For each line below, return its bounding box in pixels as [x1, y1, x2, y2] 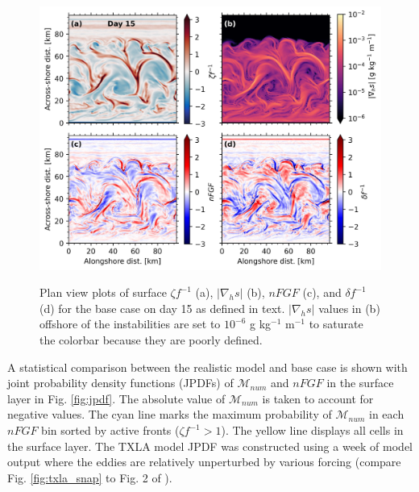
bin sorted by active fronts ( [41, 422, 180, 439]
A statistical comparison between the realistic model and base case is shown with [7, 358, 408, 375]
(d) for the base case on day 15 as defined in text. [39, 299, 285, 316]
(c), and [302, 284, 342, 301]
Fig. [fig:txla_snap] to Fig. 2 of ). [7, 469, 172, 486]
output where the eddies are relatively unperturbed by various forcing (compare [7, 453, 401, 470]
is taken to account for [262, 390, 374, 407]
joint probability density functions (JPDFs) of [7, 374, 234, 391]
